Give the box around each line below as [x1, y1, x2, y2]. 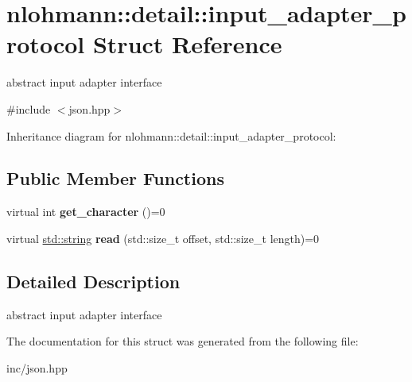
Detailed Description [6, 268, 181, 293]
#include [6, 100, 51, 117]
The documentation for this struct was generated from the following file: [6, 333, 359, 349]
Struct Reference [92, 28, 282, 60]
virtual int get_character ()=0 [6, 203, 165, 220]
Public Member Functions [6, 166, 224, 191]
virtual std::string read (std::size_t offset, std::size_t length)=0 [6, 230, 320, 246]
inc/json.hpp [6, 359, 68, 376]
